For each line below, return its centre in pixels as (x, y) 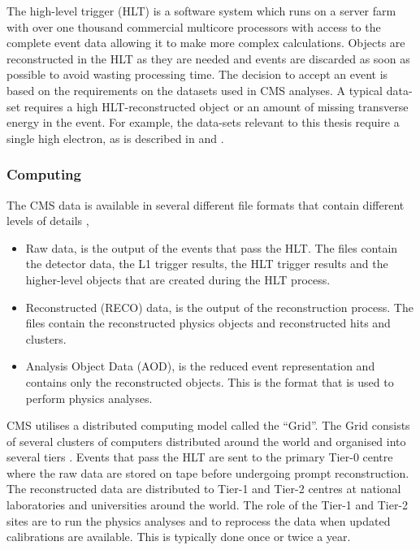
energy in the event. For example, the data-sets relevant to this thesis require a (203, 122)
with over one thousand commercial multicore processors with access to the (194, 26)
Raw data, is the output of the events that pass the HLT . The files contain (212, 247)
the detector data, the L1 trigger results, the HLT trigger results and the (207, 264)
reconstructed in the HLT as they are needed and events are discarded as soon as (208, 58)
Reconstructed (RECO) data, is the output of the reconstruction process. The (219, 307)
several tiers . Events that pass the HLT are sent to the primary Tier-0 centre (200, 457)
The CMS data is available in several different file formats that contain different (206, 204)
